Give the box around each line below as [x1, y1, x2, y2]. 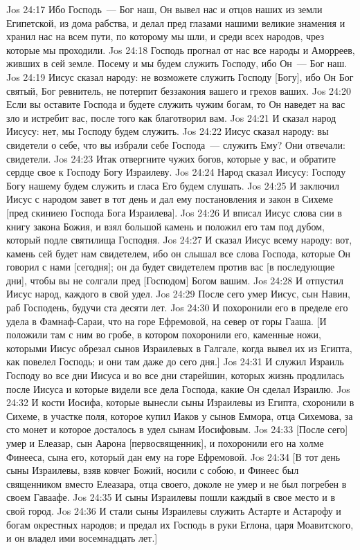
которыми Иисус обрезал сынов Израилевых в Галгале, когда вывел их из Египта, [6, 340, 352, 355]
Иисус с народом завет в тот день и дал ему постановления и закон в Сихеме [6, 192, 333, 206]
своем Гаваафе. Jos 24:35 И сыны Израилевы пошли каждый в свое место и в [6, 490, 336, 504]
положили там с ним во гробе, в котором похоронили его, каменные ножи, [6, 327, 321, 342]
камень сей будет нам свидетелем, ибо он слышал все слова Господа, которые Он [6, 246, 351, 260]
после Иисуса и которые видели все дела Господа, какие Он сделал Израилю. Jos [6, 381, 350, 396]
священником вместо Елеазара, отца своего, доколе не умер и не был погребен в [6, 476, 347, 491]
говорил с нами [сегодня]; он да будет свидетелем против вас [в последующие [6, 259, 335, 274]
